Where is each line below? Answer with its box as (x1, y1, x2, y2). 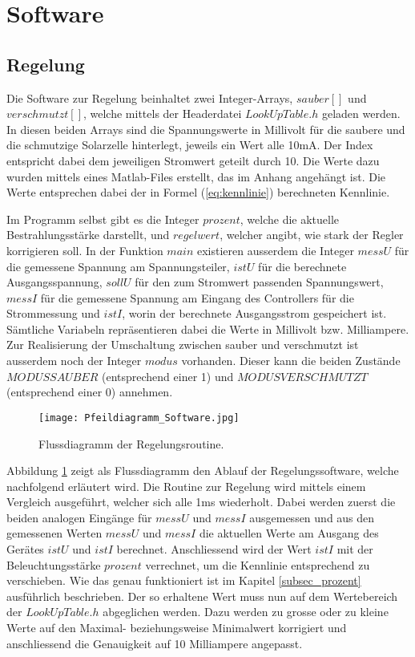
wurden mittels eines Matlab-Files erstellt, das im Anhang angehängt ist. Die (6, 168, 386, 185)
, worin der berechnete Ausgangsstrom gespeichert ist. (122, 305, 387, 322)
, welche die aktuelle (240, 210, 340, 227)
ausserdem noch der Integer (6, 352, 142, 369)
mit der (336, 541, 373, 558)
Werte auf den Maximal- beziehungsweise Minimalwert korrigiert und (6, 619, 347, 636)
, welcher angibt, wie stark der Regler (220, 226, 404, 243)
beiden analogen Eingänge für (6, 509, 152, 525)
